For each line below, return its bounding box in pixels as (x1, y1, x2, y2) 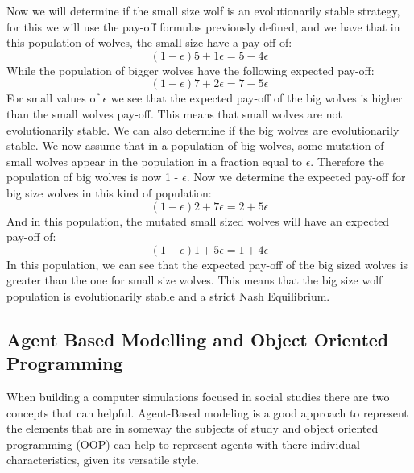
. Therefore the (310, 152, 384, 169)
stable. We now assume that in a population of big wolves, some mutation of (6, 137, 384, 154)
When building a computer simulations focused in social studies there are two (6, 388, 390, 405)
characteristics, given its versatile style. (6, 451, 199, 468)
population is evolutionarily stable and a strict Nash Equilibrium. (6, 287, 330, 304)
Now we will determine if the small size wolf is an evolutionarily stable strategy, (6, 2, 400, 19)
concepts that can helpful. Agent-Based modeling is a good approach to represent (6, 404, 408, 421)
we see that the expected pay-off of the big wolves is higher (110, 89, 403, 106)
